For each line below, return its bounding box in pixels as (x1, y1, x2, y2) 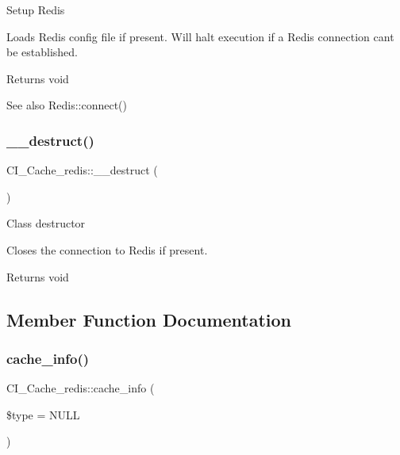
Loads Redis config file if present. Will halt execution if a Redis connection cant (6, 28, 394, 44)
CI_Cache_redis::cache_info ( (6, 380, 155, 396)
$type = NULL (6, 406, 80, 422)
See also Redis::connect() (6, 97, 128, 113)
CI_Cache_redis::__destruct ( (6, 162, 158, 178)
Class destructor (6, 215, 86, 231)
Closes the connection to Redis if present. (6, 241, 208, 258)
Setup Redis (6, 2, 65, 17)
